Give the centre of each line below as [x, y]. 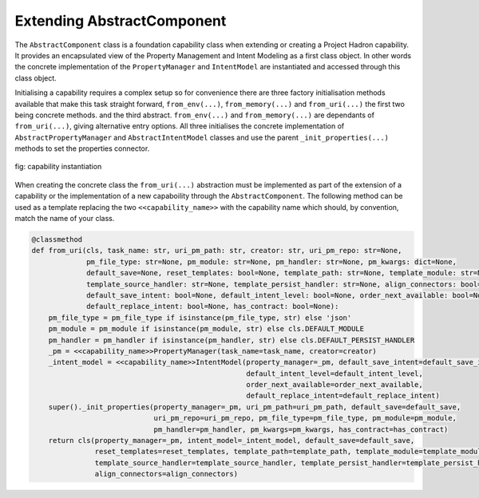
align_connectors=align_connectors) [166, 474]
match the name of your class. [65, 219]
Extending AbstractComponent [121, 21]
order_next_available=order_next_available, [335, 385]
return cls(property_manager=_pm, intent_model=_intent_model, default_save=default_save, [232, 441]
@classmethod [57, 239]
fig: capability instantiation [58, 167]
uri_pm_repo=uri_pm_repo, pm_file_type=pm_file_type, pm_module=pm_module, [305, 418]
